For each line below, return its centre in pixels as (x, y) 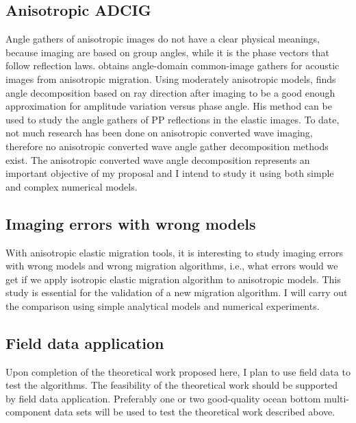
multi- (337, 398)
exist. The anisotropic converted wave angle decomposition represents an (158, 159)
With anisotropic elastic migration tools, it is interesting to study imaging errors (175, 252)
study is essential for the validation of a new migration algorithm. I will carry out (177, 292)
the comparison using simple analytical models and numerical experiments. (163, 305)
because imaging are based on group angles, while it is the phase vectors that (168, 52)
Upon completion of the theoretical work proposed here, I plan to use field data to (178, 371)
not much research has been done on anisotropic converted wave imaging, (159, 133)
